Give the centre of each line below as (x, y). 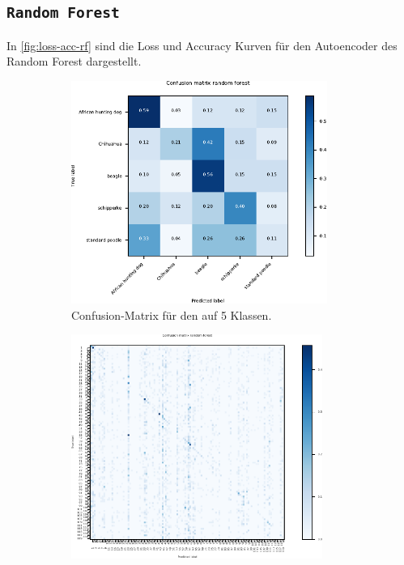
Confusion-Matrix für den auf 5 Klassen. (172, 314)
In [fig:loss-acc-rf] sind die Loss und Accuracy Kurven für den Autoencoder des (202, 45)
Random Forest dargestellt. (74, 61)
